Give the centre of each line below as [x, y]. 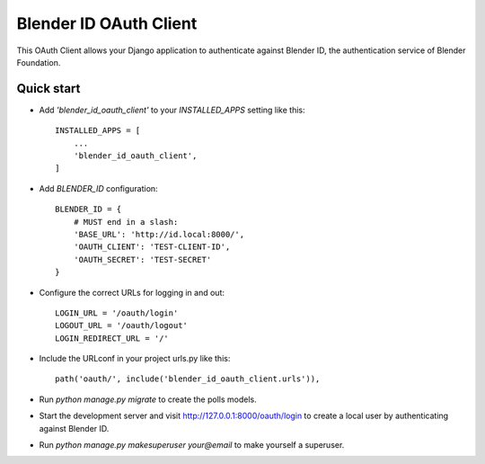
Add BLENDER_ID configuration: [98, 188]
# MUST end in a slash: [126, 222]
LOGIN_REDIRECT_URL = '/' [112, 338]
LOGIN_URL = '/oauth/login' [117, 313]
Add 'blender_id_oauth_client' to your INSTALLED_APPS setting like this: [172, 110]
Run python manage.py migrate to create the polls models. [148, 399]
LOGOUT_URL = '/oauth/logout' [122, 326]
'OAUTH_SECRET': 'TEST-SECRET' [142, 259]
